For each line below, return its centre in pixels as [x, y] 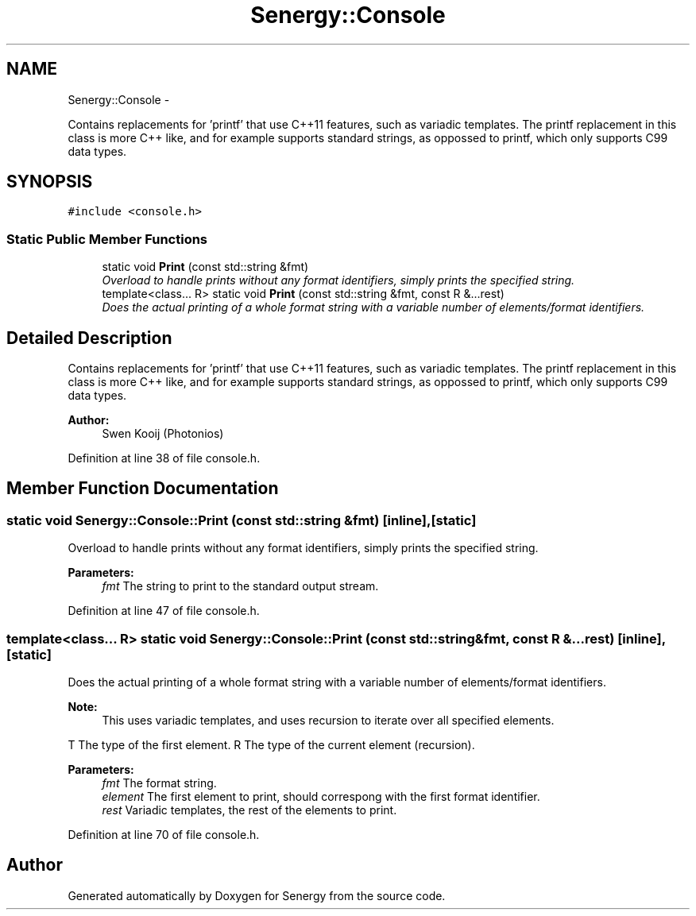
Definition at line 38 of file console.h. [164, 458]
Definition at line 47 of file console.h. [164, 611]
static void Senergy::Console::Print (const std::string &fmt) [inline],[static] [242, 520]
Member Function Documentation [143, 489]
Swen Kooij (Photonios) [163, 434]
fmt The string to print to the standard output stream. [240, 586]
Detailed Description [89, 338]
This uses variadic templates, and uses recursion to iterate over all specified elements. [328, 720]
